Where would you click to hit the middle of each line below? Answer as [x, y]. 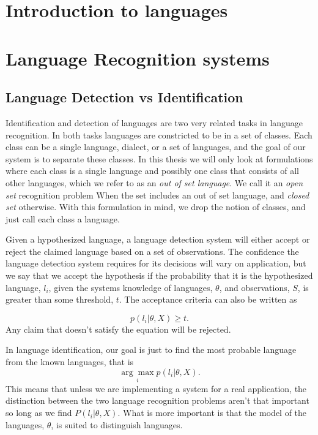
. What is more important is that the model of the [212, 413]
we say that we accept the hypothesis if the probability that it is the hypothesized [159, 275]
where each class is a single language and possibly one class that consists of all [152, 171]
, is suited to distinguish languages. [117, 424]
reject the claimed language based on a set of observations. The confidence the [152, 251]
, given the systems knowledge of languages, [131, 287]
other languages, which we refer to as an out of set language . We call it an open [154, 182]
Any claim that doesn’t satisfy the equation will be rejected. [118, 329]
